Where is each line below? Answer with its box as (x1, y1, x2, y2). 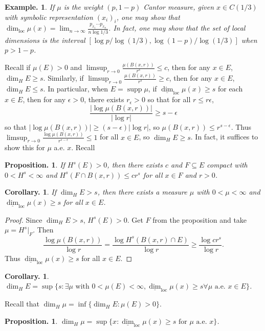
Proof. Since (5, 214, 42, 225)
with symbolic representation (5, 11, 93, 22)
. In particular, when (43, 83, 108, 94)
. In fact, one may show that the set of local (108, 22, 246, 33)
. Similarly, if (43, 73, 84, 83)
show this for (5, 142, 45, 153)
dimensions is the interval (5, 34, 85, 45)
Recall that (5, 298, 39, 309)
